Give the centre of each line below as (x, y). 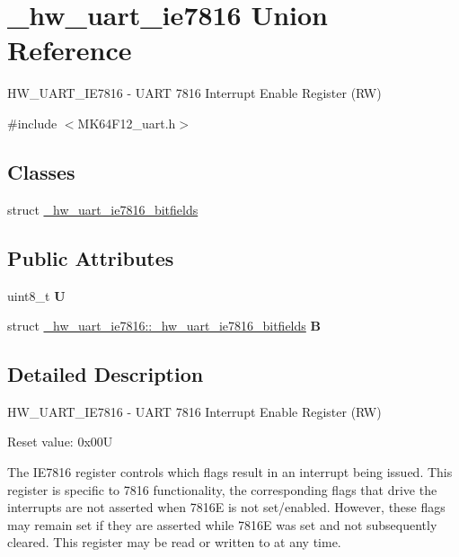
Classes (41, 171)
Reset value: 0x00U (60, 442)
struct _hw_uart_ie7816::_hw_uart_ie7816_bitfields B (164, 326)
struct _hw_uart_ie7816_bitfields (103, 209)
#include (32, 123)
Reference (70, 50)
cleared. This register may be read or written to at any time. (174, 542)
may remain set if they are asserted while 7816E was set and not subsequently (222, 524)
